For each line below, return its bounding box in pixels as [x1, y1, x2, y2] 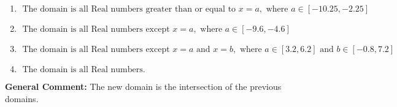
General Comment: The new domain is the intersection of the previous [5, 80, 282, 92]
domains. [5, 92, 39, 105]
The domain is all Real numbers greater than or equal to [22, 5, 236, 13]
